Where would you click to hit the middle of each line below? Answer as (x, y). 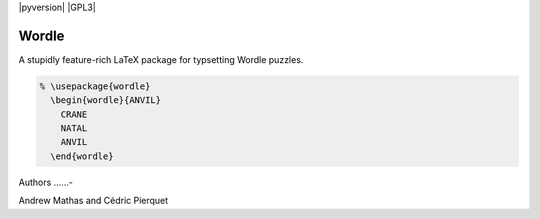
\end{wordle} (82, 156)
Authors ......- (46, 182)
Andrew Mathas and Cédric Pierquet (93, 201)
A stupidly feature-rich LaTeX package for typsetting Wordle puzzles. (161, 59)
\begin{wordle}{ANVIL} (106, 100)
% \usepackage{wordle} (95, 86)
